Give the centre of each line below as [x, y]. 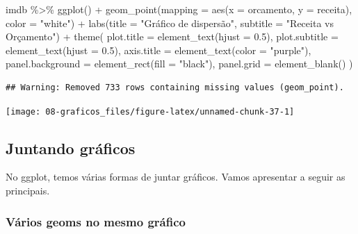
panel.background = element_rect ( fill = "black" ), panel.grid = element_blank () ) [179, 64]
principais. [28, 191]
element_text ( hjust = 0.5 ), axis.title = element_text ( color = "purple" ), [158, 50]
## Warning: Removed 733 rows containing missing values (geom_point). [175, 87]
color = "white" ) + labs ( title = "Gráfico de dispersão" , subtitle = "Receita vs [170, 23]
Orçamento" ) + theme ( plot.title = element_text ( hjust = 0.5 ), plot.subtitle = [172, 36]
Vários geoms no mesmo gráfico [96, 221]
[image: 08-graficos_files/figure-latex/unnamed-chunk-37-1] [150, 111]
